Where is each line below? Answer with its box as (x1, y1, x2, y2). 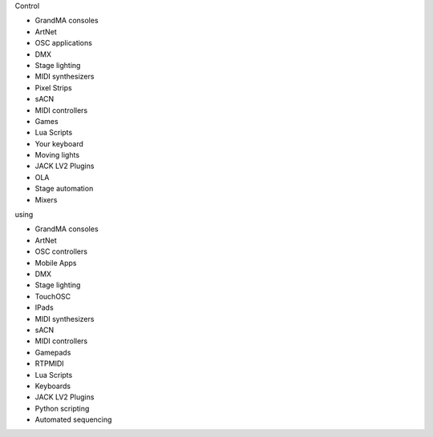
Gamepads (34, 347, 71, 357)
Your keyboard (34, 138, 84, 148)
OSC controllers (34, 247, 88, 256)
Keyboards (34, 381, 71, 391)
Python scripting (34, 403, 90, 413)
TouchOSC (34, 291, 71, 301)
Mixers (34, 194, 58, 204)
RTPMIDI (34, 359, 64, 368)
